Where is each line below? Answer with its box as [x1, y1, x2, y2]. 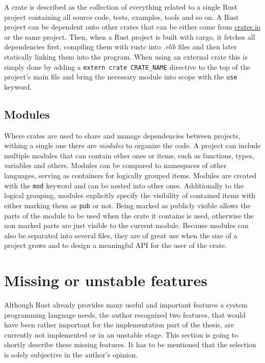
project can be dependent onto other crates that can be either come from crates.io [4, 21, 260, 32]
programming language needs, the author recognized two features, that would [4, 309, 246, 320]
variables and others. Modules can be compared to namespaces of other [4, 160, 227, 171]
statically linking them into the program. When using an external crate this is [4, 51, 248, 62]
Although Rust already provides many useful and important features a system [4, 299, 248, 310]
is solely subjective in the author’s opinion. [4, 349, 138, 360]
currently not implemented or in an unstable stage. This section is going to [4, 329, 238, 340]
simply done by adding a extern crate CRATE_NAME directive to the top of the [4, 61, 250, 72]
